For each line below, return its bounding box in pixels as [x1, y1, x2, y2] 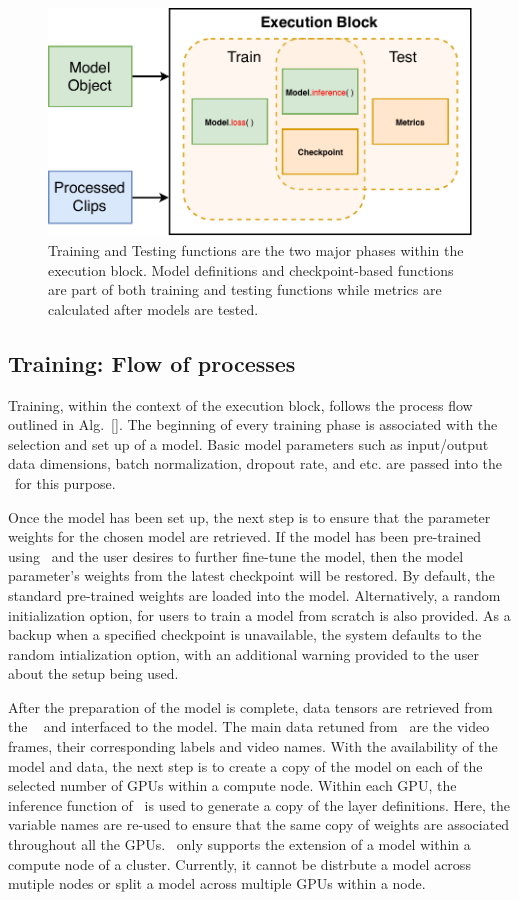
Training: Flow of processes [8, 347, 296, 378]
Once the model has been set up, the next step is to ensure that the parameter [8, 506, 491, 527]
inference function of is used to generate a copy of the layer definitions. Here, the [8, 794, 511, 815]
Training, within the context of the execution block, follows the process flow [8, 394, 473, 415]
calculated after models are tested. [48, 298, 259, 319]
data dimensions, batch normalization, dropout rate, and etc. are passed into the [8, 453, 502, 474]
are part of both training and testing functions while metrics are [48, 279, 442, 300]
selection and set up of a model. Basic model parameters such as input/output [8, 433, 489, 454]
